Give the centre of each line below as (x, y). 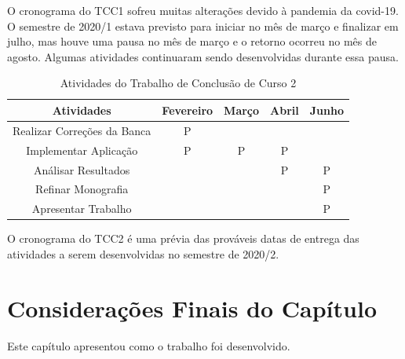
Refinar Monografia (82, 189)
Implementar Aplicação (82, 150)
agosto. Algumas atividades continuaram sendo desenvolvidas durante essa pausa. (203, 56)
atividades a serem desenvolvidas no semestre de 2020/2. (143, 253)
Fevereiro (188, 110)
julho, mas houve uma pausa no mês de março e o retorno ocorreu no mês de (192, 41)
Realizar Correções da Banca (82, 130)
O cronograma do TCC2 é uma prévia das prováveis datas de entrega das (183, 238)
